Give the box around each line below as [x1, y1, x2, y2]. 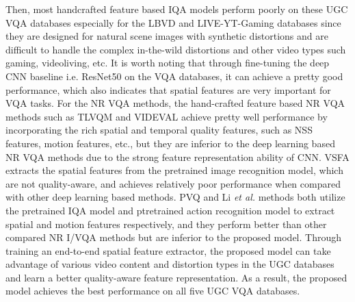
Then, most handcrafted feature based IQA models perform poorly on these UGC [5, 2, 348, 16]
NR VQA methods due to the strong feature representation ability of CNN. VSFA [5, 149, 350, 164]
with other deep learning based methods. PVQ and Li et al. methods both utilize [5, 190, 345, 204]
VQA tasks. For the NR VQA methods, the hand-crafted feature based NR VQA [5, 96, 345, 110]
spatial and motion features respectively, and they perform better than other [5, 216, 327, 231]
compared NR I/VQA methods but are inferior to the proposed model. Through [5, 230, 341, 244]
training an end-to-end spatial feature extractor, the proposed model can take [5, 243, 331, 257]
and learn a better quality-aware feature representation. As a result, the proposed [5, 270, 347, 284]
